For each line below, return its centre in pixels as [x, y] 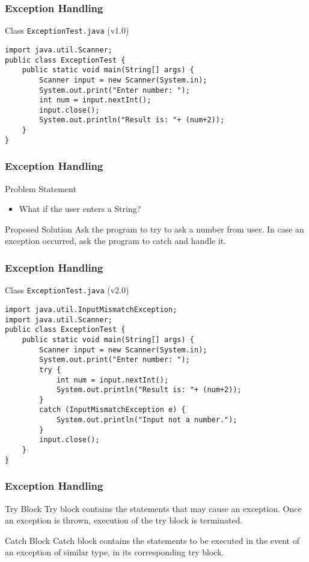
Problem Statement [41, 188]
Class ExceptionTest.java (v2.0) [67, 290]
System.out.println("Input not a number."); [147, 420]
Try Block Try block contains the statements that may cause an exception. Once [153, 508]
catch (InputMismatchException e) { [112, 410]
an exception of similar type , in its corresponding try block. [115, 552]
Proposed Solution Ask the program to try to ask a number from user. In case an [154, 229]
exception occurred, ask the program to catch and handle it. [116, 241]
